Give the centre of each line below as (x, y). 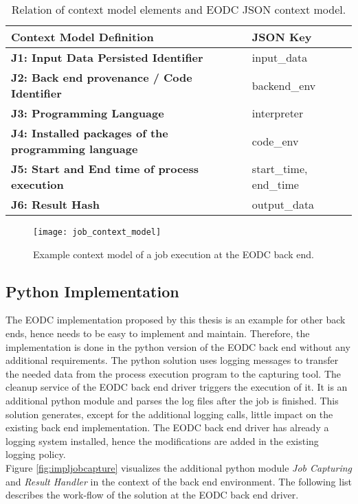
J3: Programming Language (88, 113)
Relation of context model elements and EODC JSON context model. (179, 9)
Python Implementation (92, 291)
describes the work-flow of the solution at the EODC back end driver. (152, 495)
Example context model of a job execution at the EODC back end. (174, 254)
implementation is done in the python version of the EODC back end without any (178, 346)
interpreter (278, 113)
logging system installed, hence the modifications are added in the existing (162, 440)
